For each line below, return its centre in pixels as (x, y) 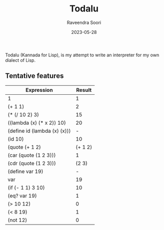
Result (84, 90)
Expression (39, 90)
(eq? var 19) (22, 196)
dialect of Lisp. (20, 60)
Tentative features (34, 76)
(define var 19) (25, 171)
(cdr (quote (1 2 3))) (32, 163)
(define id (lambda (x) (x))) (39, 131)
